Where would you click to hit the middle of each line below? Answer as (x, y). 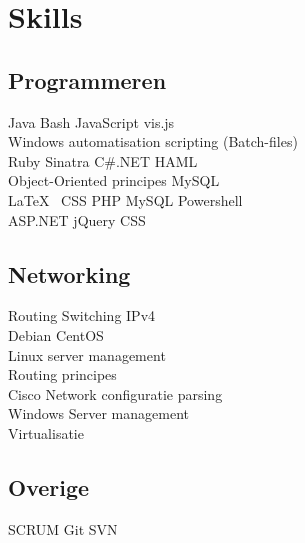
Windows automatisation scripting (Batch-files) (153, 141)
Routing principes (62, 374)
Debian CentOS (56, 334)
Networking (69, 273)
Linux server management (87, 354)
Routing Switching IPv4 (82, 315)
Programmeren (87, 79)
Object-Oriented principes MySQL (114, 180)
